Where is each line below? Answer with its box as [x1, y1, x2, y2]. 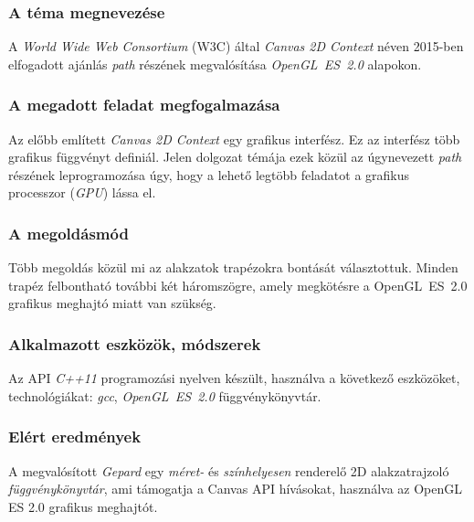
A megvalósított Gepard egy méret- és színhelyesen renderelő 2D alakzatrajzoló [8, 461, 449, 480]
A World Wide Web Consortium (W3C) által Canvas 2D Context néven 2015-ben [8, 37, 464, 56]
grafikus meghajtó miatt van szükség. [8, 293, 216, 313]
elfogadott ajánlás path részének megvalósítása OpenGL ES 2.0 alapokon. [8, 54, 422, 73]
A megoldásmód [8, 221, 129, 244]
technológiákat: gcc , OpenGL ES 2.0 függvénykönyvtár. [8, 386, 321, 405]
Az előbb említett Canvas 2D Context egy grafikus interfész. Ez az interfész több [8, 129, 460, 148]
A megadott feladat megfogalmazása [8, 93, 280, 116]
